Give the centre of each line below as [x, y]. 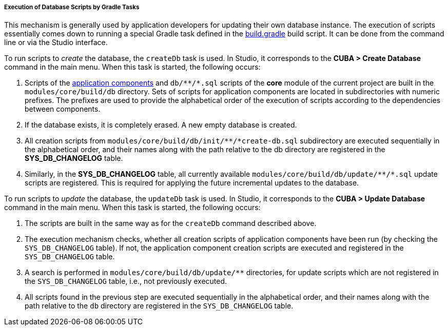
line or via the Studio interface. [56, 43]
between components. [63, 109]
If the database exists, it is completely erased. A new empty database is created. [161, 125]
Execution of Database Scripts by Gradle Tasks [72, 7]
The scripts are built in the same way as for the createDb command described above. [171, 223]
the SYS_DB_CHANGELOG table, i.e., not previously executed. [126, 281]
